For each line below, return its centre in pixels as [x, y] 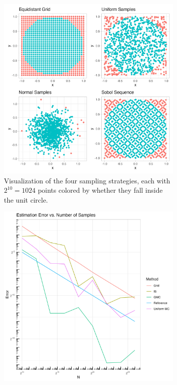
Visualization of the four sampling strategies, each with [87, 180]
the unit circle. [26, 199]
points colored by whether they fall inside [100, 190]
